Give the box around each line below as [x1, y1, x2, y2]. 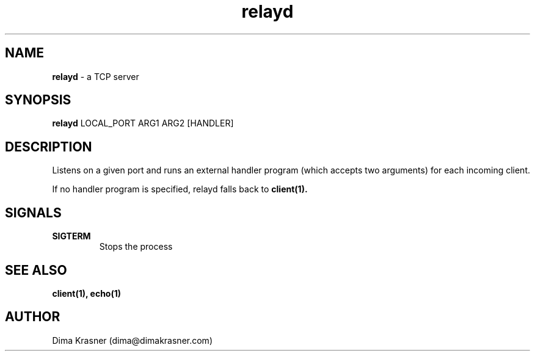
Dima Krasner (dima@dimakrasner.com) [52, 335, 213, 346]
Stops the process [99, 241, 173, 252]
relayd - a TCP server [52, 71, 139, 82]
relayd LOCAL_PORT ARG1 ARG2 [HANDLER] [52, 118, 234, 129]
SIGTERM [52, 231, 91, 242]
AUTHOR [5, 309, 60, 325]
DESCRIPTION [5, 139, 92, 154]
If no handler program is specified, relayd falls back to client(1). [52, 184, 308, 195]
